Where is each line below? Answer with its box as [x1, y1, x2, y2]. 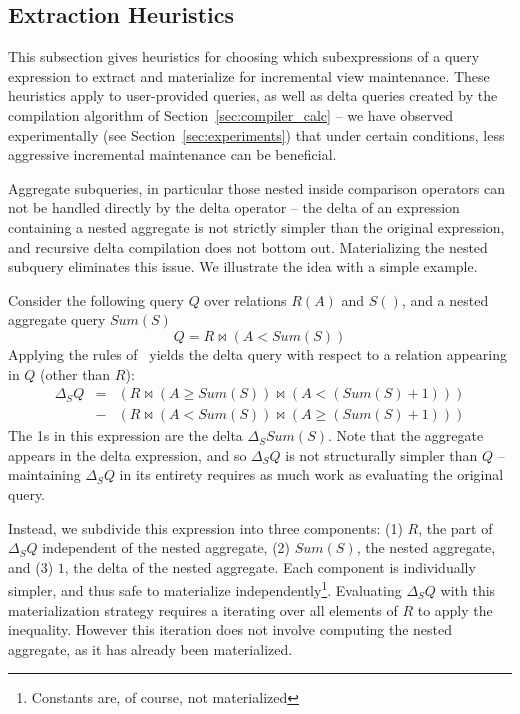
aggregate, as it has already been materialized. [8, 638, 293, 659]
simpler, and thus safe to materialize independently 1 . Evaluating [8, 577, 402, 600]
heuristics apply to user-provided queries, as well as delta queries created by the [8, 85, 498, 106]
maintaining [8, 464, 81, 485]
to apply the [417, 599, 493, 620]
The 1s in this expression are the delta [8, 425, 243, 446]
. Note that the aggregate [327, 425, 484, 446]
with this [440, 579, 496, 600]
